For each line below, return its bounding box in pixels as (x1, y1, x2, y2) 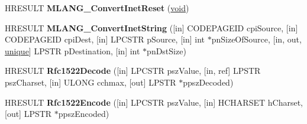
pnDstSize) (147, 44, 186, 57)
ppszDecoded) (183, 76, 234, 88)
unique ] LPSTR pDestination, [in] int (5, 44, 140, 57)
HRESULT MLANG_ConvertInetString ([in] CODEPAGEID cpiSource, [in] (5, 21, 298, 34)
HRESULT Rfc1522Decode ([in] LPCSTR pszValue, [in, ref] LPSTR (5, 64, 261, 77)
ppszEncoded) (58, 107, 109, 120)
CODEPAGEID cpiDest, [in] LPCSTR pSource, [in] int (5, 33, 205, 45)
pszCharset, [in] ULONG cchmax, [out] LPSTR (5, 76, 176, 88)
